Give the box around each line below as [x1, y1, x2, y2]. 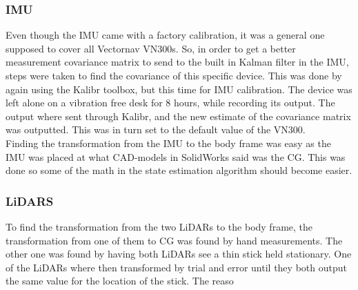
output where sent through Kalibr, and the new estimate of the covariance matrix [6, 108, 351, 123]
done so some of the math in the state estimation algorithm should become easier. [6, 163, 352, 177]
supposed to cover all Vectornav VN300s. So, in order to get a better [6, 41, 296, 55]
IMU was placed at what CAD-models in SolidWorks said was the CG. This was [6, 149, 346, 164]
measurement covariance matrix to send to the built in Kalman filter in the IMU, [6, 55, 349, 69]
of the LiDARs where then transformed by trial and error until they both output [6, 260, 347, 274]
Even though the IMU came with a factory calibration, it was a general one [6, 28, 325, 42]
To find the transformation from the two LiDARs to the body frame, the [6, 219, 313, 233]
